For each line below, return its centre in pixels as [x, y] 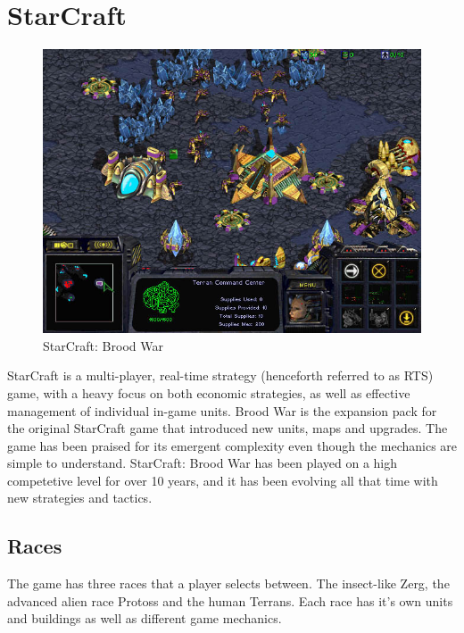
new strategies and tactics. [80, 498]
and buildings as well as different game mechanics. [145, 618]
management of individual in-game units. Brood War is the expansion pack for [222, 410]
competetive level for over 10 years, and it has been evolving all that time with [223, 480]
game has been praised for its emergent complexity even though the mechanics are [232, 445]
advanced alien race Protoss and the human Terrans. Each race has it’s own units [230, 600]
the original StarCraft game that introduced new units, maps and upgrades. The [228, 428]
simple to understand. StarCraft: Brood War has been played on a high [203, 463]
